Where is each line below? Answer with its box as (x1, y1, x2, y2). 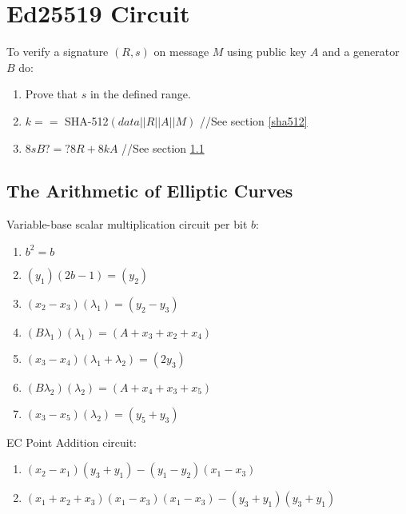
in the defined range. (90, 86, 191, 102)
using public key (227, 43, 307, 60)
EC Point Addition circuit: (6, 433, 137, 450)
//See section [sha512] (199, 112, 308, 129)
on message (153, 43, 209, 60)
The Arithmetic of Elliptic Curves (6, 178, 293, 203)
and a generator (322, 43, 400, 60)
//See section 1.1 (121, 139, 205, 156)
